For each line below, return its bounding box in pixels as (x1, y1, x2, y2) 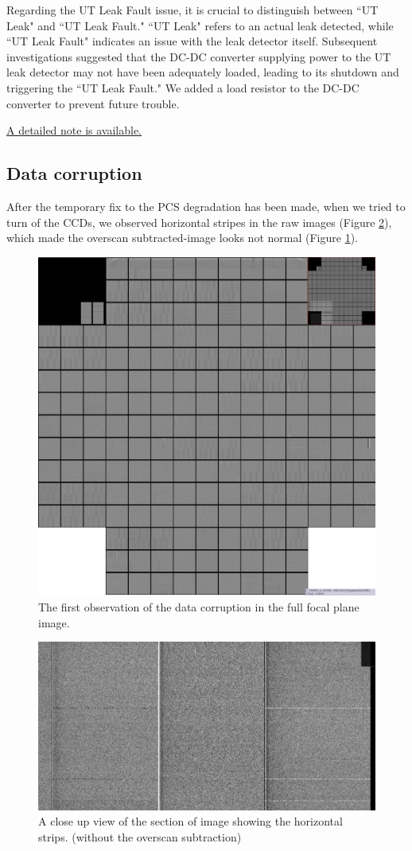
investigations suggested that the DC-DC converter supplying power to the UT (6, 48, 391, 64)
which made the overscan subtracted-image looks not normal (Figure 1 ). (6, 229, 358, 246)
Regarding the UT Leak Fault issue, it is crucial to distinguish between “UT (6, 2, 379, 18)
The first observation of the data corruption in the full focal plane (38, 598, 360, 615)
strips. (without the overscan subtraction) (38, 828, 242, 845)
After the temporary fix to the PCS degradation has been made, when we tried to (6, 197, 406, 214)
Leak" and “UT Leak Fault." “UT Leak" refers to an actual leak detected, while (6, 17, 394, 33)
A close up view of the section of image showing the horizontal (38, 813, 343, 830)
